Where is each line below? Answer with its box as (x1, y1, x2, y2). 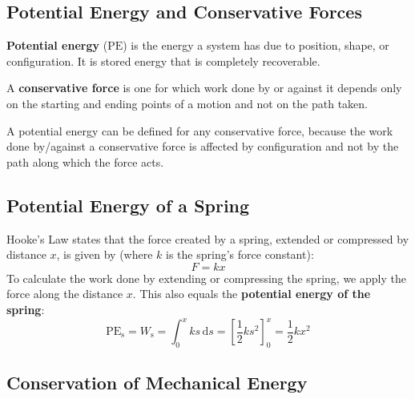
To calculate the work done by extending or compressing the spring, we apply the (6, 269, 406, 286)
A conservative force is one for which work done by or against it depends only (6, 79, 402, 96)
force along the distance (6, 285, 123, 302)
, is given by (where (56, 246, 153, 263)
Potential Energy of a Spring (6, 192, 250, 217)
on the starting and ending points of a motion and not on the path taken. (6, 95, 368, 111)
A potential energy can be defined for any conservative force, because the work (6, 122, 393, 139)
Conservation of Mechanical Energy (6, 370, 308, 395)
